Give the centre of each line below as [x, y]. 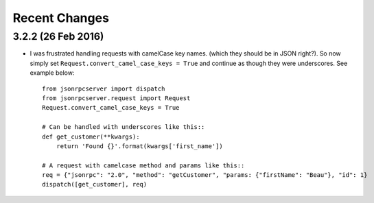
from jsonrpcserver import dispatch [104, 88]
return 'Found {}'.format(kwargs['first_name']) [139, 146]
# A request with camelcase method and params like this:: [143, 165]
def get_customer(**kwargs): [91, 136]
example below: [52, 73]
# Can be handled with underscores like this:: [124, 127]
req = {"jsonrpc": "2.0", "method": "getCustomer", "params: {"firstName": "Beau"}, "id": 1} [205, 175]
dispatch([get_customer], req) [95, 184]
